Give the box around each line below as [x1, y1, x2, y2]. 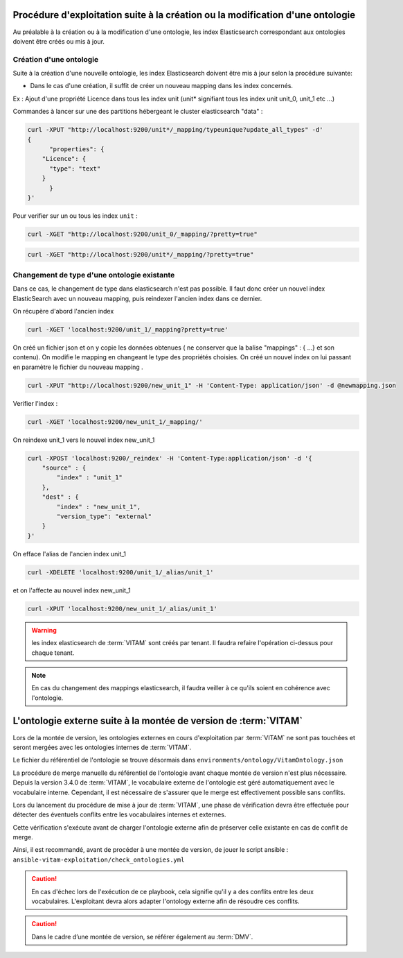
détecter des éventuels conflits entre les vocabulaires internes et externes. [12, 810, 226, 819]
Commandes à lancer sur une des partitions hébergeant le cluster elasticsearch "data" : [12, 108, 263, 116]
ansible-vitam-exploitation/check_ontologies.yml [12, 855, 185, 864]
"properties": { [49, 145, 105, 153]
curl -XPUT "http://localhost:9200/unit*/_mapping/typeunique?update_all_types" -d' [27, 126, 323, 134]
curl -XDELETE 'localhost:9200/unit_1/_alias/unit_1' [27, 568, 214, 576]
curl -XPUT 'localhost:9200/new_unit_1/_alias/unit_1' [27, 604, 217, 613]
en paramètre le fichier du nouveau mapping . [12, 363, 143, 371]
